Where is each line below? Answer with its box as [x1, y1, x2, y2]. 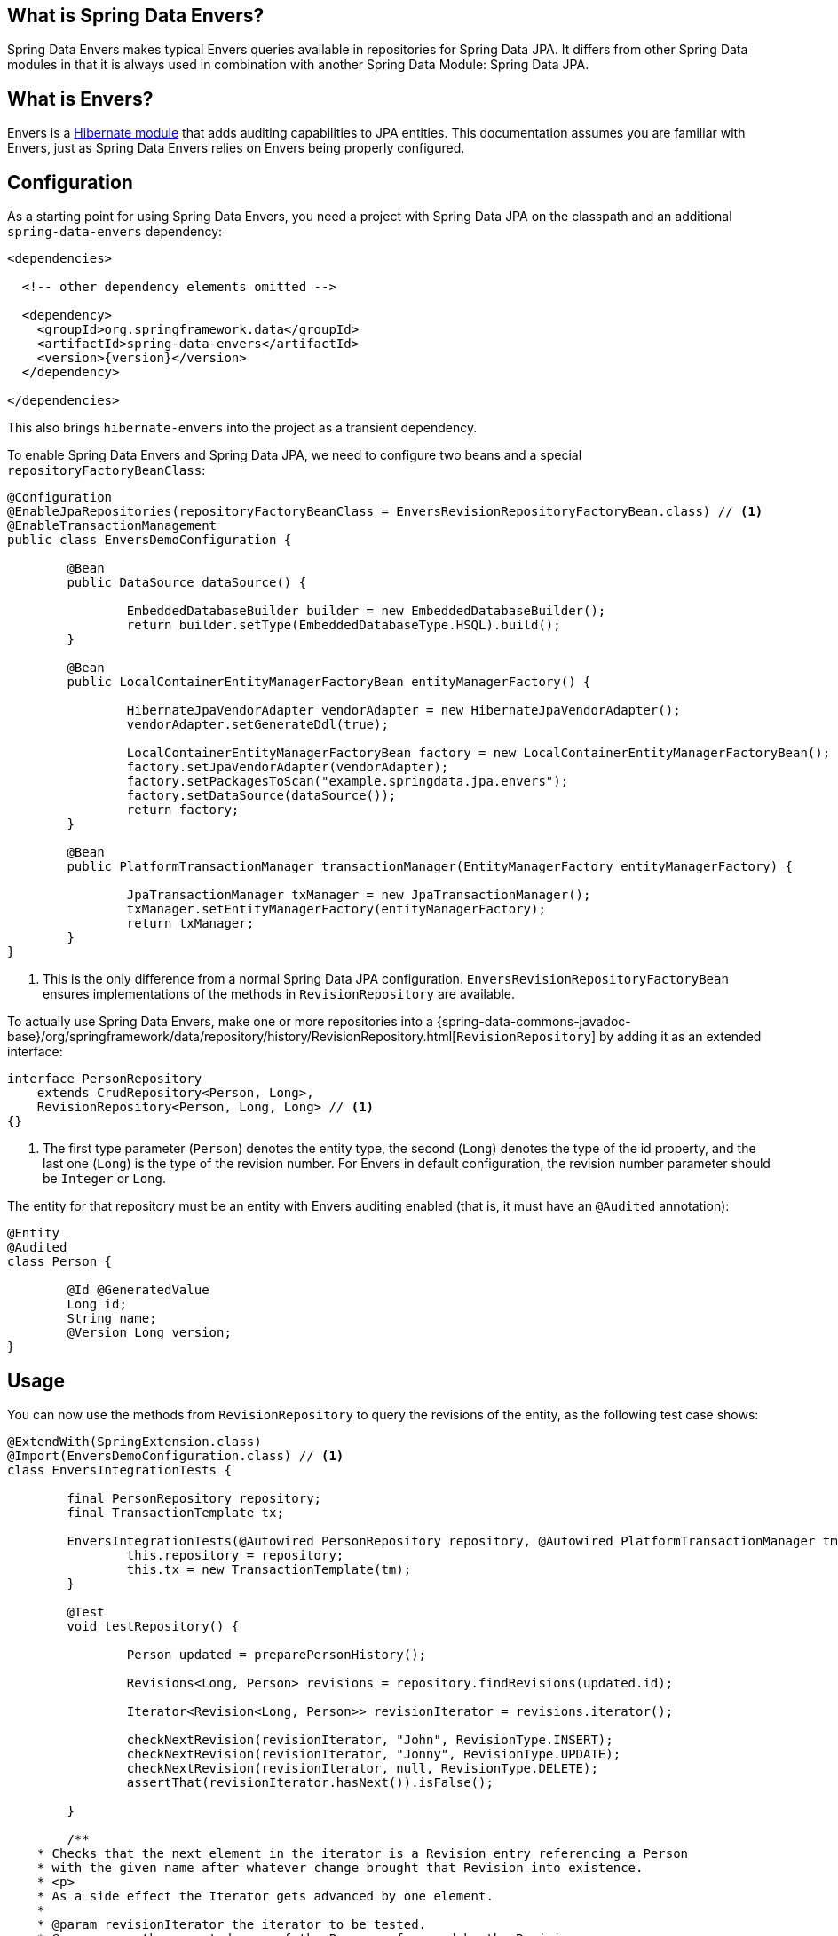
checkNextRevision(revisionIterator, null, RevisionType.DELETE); [126, 1760, 598, 1775]
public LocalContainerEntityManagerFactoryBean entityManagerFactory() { [67, 675, 591, 690]
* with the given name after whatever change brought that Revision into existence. [36, 1860, 644, 1875]
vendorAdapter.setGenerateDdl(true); [126, 717, 389, 732]
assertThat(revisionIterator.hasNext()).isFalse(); [126, 1774, 494, 1790]
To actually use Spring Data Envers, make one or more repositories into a [7, 1014, 433, 1030]
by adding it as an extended [598, 1029, 762, 1045]
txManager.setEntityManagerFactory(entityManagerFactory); [126, 902, 546, 917]
